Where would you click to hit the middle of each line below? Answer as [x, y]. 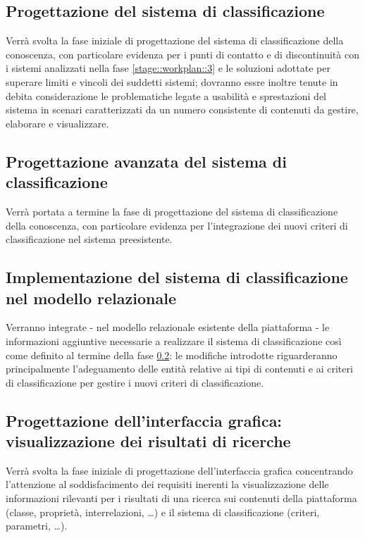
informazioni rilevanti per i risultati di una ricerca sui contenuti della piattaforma [181, 498]
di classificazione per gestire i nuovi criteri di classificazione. [135, 382]
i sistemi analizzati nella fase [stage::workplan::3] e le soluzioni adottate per [168, 68]
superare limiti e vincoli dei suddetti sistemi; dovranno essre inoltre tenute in [172, 81]
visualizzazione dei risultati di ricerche [148, 441]
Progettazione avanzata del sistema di [146, 161]
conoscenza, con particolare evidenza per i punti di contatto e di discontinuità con [182, 54]
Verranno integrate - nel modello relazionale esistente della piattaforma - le [168, 327]
